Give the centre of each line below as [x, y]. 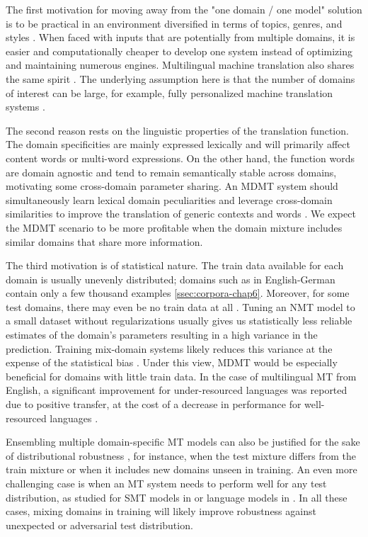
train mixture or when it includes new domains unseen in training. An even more [182, 469]
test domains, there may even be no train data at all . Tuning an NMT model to [180, 306]
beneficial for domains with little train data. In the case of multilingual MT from [181, 376]
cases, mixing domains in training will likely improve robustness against [161, 511]
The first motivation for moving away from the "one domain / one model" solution [184, 9]
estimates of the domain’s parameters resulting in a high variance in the [162, 335]
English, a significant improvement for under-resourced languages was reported [177, 390]
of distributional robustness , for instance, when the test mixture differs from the [181, 455]
